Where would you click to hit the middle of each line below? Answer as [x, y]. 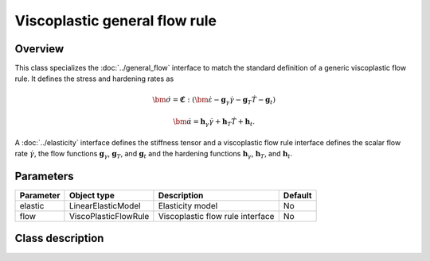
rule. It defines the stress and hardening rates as [94, 79]
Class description [59, 238]
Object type [92, 196]
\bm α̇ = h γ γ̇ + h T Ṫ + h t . [213, 123]
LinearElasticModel [105, 206]
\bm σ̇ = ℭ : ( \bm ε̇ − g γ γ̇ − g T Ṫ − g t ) [214, 101]
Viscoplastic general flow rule [115, 21]
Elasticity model [188, 206]
